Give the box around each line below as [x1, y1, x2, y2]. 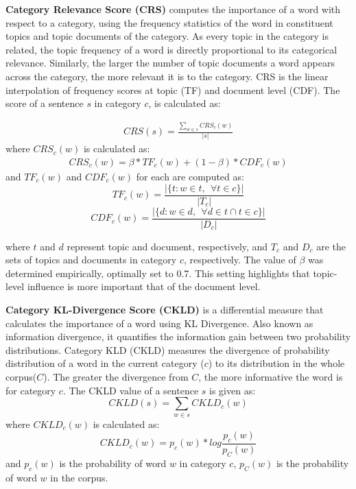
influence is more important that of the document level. [27, 279, 261, 294]
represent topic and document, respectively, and [67, 239, 268, 253]
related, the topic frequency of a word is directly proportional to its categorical [5, 42, 337, 56]
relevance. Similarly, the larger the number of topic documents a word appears [5, 56, 335, 70]
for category [5, 383, 56, 397]
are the [316, 239, 346, 253]
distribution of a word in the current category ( [5, 356, 204, 370]
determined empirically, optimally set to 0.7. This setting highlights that [5, 265, 310, 280]
